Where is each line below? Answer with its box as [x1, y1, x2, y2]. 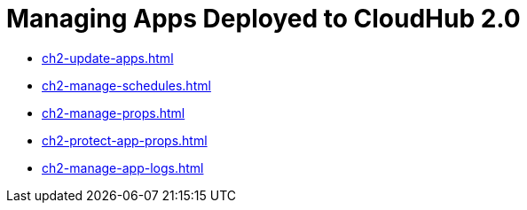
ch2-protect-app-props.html [42, 132, 208, 148]
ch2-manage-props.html [42, 105, 185, 121]
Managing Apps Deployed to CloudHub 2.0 [6, 4, 521, 34]
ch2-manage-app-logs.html [42, 159, 204, 175]
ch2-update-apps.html [42, 50, 174, 66]
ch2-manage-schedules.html [42, 77, 211, 93]
